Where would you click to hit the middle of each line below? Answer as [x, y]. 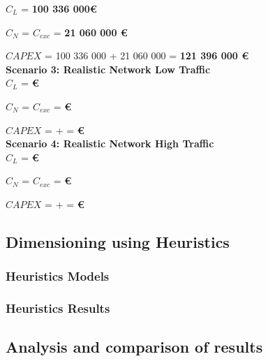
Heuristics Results [58, 308]
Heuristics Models [58, 276]
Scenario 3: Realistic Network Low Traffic [108, 69]
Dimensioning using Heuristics [118, 241]
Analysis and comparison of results [134, 347]
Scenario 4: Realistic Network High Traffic [110, 143]
